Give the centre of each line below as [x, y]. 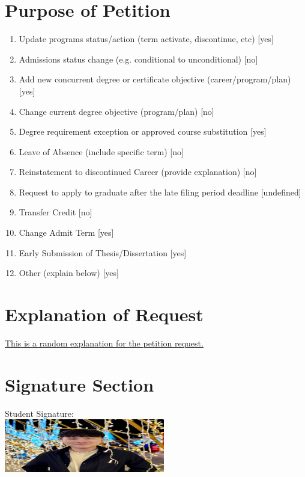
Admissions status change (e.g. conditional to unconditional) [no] [138, 59]
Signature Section [80, 384]
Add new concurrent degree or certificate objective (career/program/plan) [155, 79]
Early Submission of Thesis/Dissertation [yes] [103, 252]
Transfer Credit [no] [56, 212]
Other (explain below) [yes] [69, 273]
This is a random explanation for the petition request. [104, 343]
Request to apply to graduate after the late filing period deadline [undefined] [160, 192]
